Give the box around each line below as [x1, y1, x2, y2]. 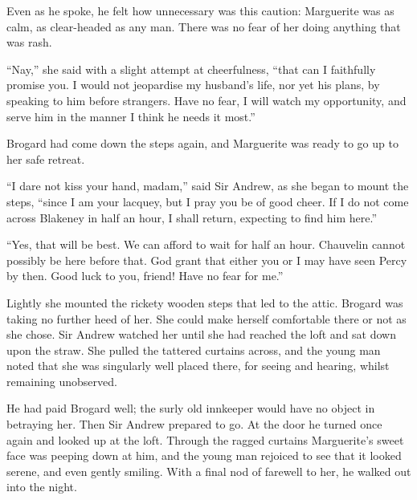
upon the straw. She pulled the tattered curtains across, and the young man [6, 341, 381, 358]
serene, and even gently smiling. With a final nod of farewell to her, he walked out [6, 462, 411, 479]
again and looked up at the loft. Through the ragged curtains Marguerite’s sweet [6, 431, 404, 448]
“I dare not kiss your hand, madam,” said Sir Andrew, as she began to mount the [6, 177, 409, 194]
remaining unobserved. [6, 372, 117, 389]
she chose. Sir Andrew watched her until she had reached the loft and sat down [6, 326, 397, 343]
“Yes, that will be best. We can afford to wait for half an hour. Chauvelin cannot [6, 236, 406, 253]
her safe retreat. [6, 150, 85, 167]
